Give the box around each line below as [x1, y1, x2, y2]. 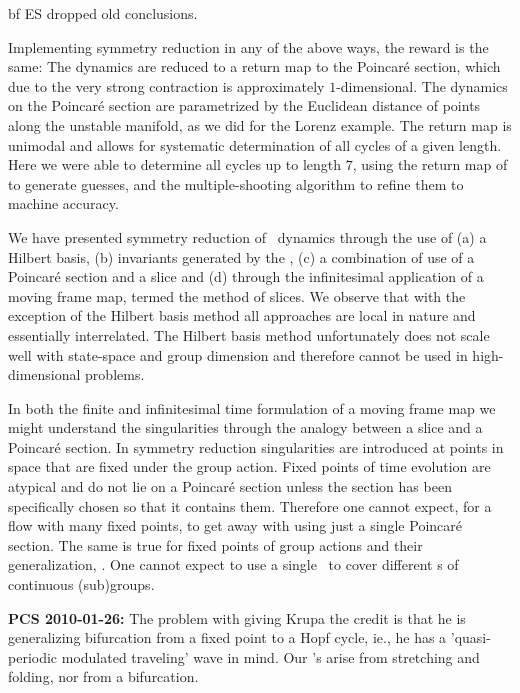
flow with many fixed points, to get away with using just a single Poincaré [8, 515, 462, 536]
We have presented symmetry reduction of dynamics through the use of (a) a [8, 226, 487, 247]
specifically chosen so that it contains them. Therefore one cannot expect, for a [8, 495, 492, 516]
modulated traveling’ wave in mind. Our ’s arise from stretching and [61, 646, 480, 667]
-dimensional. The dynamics [336, 75, 508, 96]
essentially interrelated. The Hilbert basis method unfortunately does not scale [8, 324, 490, 345]
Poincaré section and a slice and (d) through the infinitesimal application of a [8, 266, 484, 287]
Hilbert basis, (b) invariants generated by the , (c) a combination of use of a [8, 246, 475, 267]
